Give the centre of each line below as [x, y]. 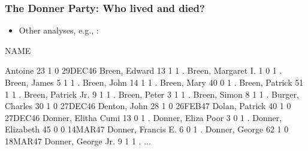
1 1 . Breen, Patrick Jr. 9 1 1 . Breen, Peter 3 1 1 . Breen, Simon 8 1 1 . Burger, [152, 94]
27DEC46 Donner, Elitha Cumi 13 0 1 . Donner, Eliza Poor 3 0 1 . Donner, [144, 117]
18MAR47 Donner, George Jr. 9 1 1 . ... [78, 141]
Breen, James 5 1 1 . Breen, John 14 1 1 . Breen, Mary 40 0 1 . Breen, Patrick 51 [154, 82]
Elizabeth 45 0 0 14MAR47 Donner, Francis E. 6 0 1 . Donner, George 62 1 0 [147, 129]
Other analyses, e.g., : [59, 30]
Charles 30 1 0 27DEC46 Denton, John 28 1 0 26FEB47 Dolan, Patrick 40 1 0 [148, 106]
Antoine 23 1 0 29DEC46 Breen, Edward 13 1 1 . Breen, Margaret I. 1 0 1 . [144, 70]
